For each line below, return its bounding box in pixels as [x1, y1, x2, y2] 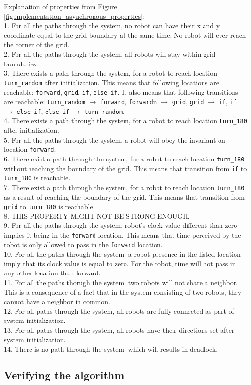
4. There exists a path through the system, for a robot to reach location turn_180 [4, 115, 247, 126]
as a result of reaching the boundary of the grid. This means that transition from [4, 192, 245, 202]
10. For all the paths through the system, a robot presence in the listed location [4, 249, 241, 259]
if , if [219, 96, 237, 107]
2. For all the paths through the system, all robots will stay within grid [4, 48, 216, 59]
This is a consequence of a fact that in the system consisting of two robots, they [4, 287, 242, 297]
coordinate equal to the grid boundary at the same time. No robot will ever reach [4, 30, 246, 40]
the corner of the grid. [4, 39, 70, 49]
